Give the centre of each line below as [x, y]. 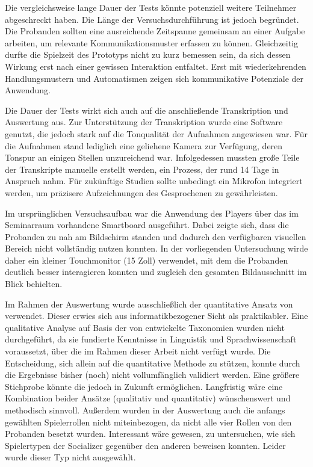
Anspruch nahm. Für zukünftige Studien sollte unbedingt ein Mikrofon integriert [154, 181]
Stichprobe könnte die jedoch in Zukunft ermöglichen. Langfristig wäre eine [144, 386]
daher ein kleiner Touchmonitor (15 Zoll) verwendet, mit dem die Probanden [147, 260]
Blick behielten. [34, 284]
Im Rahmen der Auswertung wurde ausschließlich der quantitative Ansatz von [149, 304]
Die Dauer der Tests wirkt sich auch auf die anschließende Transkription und [147, 110]
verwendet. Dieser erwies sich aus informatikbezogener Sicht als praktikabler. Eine [156, 316]
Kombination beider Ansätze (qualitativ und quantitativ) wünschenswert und [148, 398]
